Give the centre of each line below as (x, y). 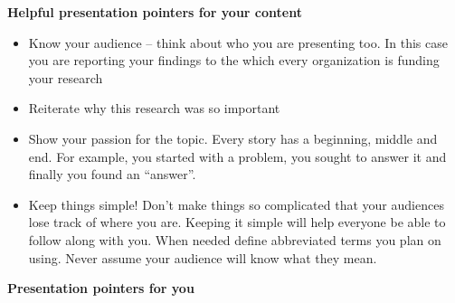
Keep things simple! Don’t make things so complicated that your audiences (236, 204)
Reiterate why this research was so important (154, 108)
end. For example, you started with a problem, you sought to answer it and (237, 156)
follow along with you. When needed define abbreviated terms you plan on (235, 239)
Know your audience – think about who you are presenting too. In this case (238, 42)
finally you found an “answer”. (112, 174)
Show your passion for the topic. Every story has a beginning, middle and (233, 138)
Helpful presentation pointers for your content (155, 12)
